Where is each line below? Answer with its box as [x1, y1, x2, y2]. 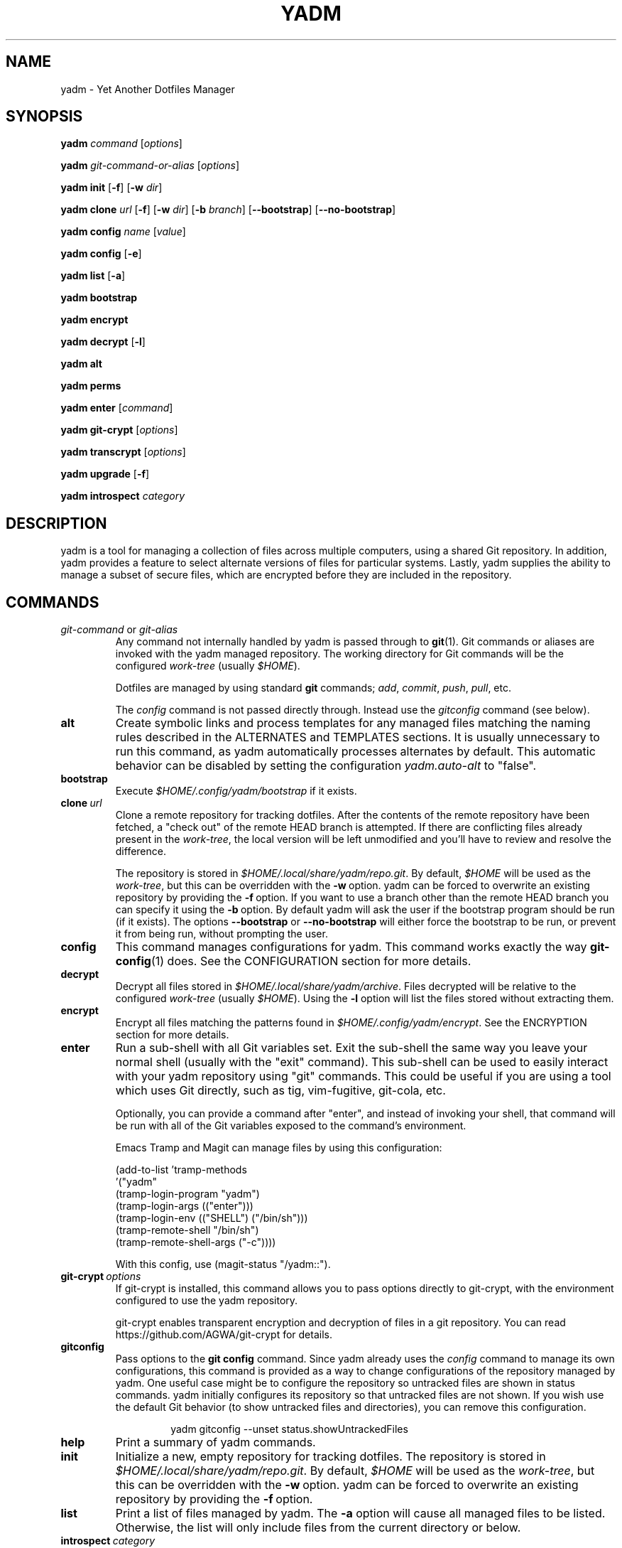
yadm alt [60, 358, 102, 370]
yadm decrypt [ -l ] [60, 335, 146, 348]
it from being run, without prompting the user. [115, 928, 328, 940]
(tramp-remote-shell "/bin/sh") [115, 1224, 259, 1237]
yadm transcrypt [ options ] [60, 446, 186, 458]
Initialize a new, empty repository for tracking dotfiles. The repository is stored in [115, 1449, 546, 1464]
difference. [115, 845, 166, 858]
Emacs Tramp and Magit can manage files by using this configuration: [115, 1141, 442, 1154]
